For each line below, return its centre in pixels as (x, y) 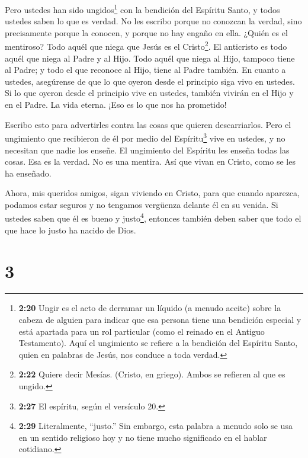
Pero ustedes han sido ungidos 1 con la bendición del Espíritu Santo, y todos (142, 9)
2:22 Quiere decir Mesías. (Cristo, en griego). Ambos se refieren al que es (152, 374)
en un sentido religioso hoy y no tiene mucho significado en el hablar (143, 437)
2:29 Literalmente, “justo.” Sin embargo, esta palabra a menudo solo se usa (155, 426)
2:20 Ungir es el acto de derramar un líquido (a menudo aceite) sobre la (150, 308)
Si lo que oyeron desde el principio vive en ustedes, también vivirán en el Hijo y (149, 93)
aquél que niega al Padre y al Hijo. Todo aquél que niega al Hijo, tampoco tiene (150, 58)
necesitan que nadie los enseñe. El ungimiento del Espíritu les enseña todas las (147, 150)
